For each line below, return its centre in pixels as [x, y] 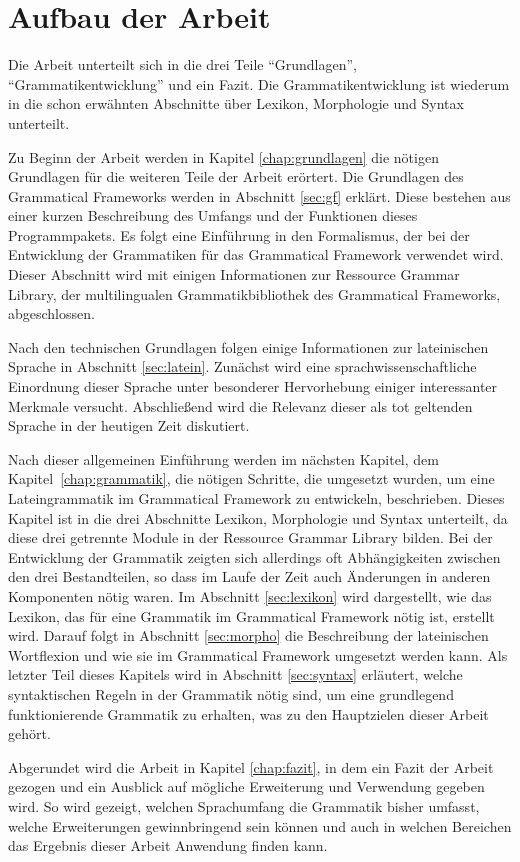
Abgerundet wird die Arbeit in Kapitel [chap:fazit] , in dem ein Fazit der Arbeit [251, 766]
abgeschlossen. [51, 313]
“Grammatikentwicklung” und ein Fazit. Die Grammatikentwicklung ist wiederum [259, 83]
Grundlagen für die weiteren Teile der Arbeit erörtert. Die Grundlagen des [236, 176]
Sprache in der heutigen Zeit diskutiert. [129, 425]
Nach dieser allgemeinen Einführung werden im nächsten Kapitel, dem [223, 458]
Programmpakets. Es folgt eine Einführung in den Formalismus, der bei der [239, 234]
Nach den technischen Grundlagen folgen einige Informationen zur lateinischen [248, 346]
